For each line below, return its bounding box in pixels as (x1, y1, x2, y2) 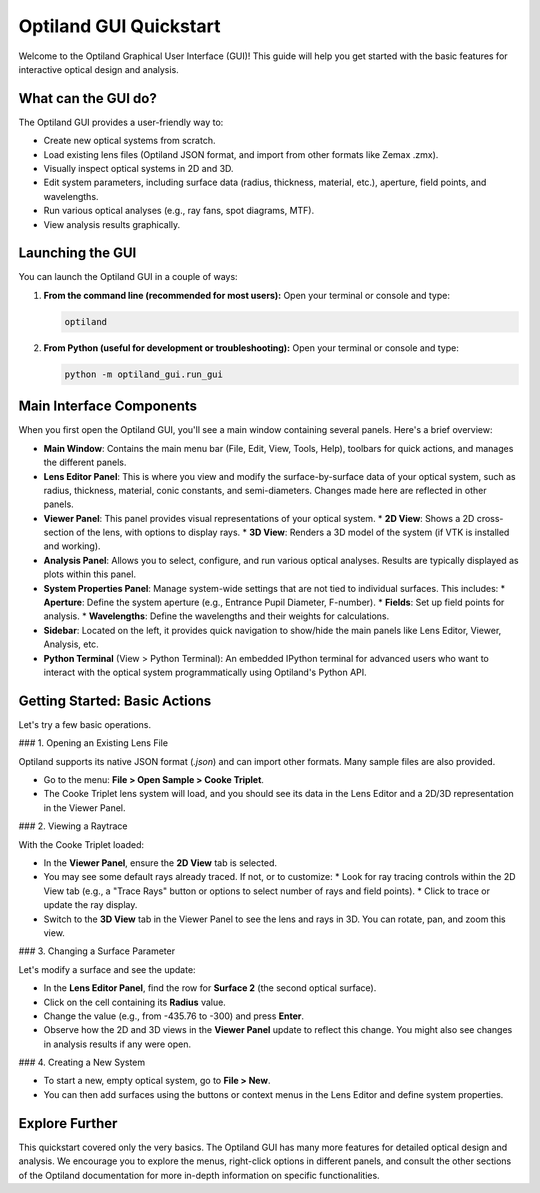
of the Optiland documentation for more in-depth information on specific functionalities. (18, 1169, 380, 1181)
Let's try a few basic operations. (18, 718, 152, 730)
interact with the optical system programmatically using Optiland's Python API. (43, 666, 367, 678)
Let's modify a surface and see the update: (18, 963, 196, 975)
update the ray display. (43, 899, 138, 911)
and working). (43, 540, 101, 552)
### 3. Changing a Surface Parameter (18, 945, 175, 957)
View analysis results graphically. (43, 218, 181, 230)
